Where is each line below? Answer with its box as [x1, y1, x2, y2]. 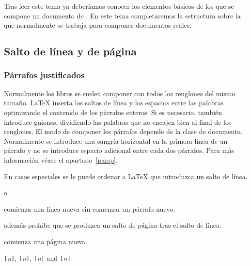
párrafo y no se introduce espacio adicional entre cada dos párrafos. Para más [4, 145, 234, 155]
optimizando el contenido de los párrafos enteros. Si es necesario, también [4, 107, 222, 117]
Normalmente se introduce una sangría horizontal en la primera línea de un [4, 135, 228, 146]
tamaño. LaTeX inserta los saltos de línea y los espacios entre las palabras [4, 98, 224, 108]
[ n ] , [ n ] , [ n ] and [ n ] [4, 252, 71, 263]
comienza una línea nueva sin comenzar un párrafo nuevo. [4, 203, 175, 214]
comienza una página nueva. [4, 236, 87, 246]
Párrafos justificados [4, 69, 85, 81]
